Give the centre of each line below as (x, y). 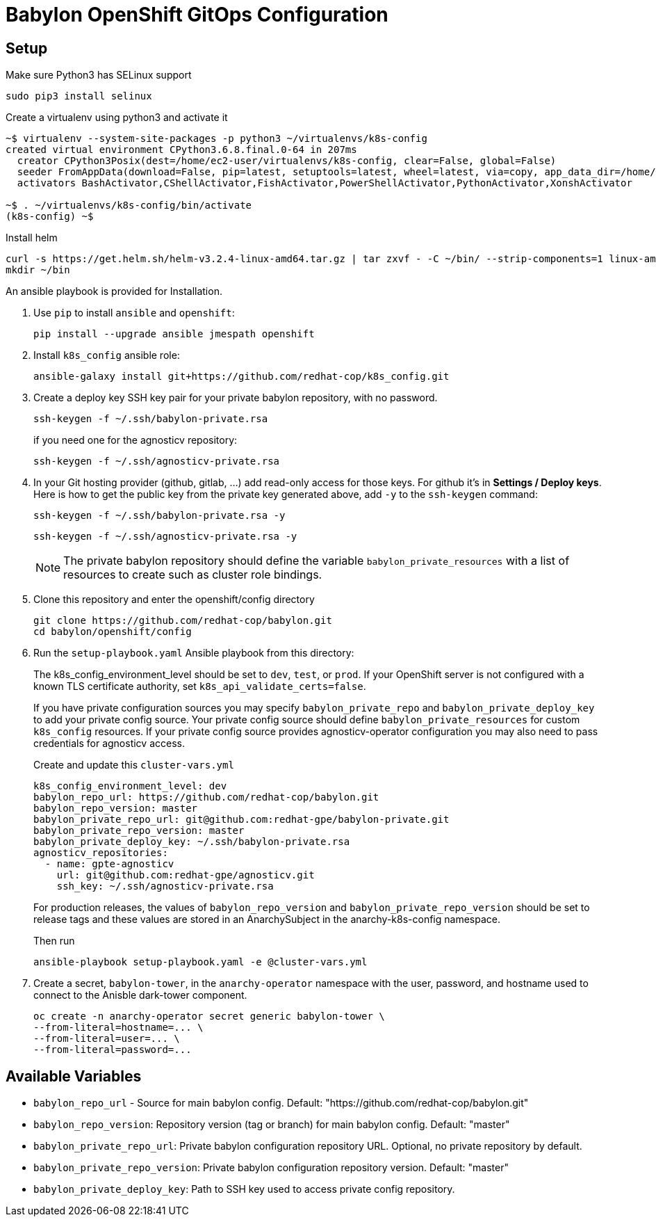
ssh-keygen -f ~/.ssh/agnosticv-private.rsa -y (165, 537)
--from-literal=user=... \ (107, 1039)
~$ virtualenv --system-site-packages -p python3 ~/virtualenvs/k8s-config (216, 139)
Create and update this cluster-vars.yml (134, 765)
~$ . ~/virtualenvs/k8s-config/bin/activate (129, 206)
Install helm (32, 238)
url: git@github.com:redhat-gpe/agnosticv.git (186, 875)
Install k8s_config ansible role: (107, 355)
